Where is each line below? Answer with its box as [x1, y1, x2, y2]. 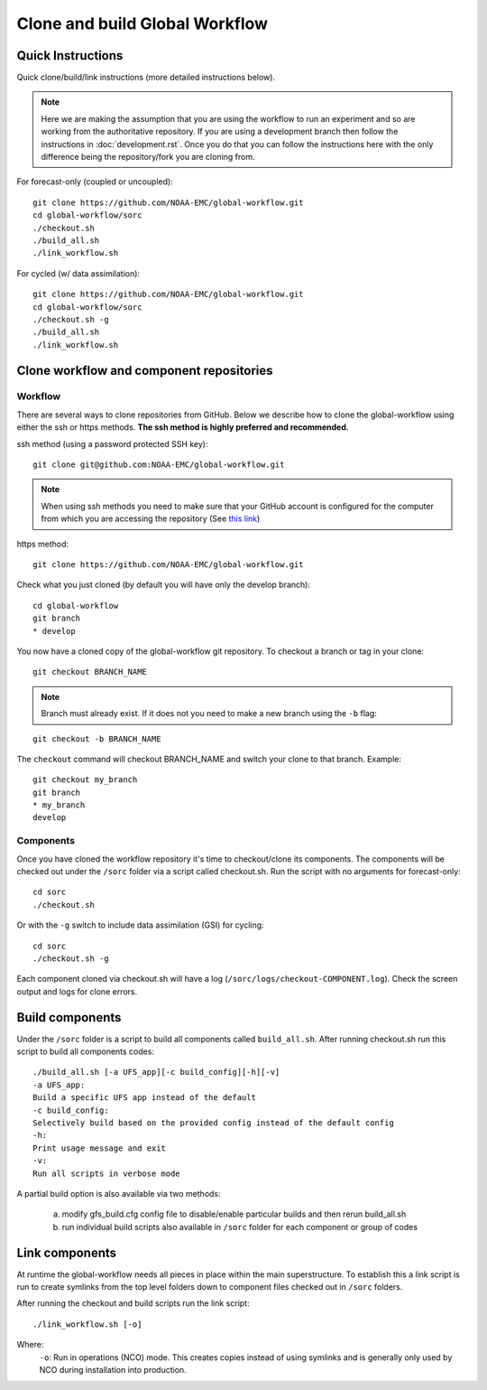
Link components [16, 1245, 117, 1260]
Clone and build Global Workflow [16, 14, 269, 33]
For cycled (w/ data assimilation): [16, 267, 140, 279]
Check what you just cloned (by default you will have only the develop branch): [16, 579, 311, 591]
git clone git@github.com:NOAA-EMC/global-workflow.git [32, 460, 285, 470]
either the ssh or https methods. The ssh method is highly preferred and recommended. [16, 422, 349, 433]
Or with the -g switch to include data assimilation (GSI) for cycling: [16, 919, 265, 930]
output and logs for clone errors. [16, 985, 138, 997]
